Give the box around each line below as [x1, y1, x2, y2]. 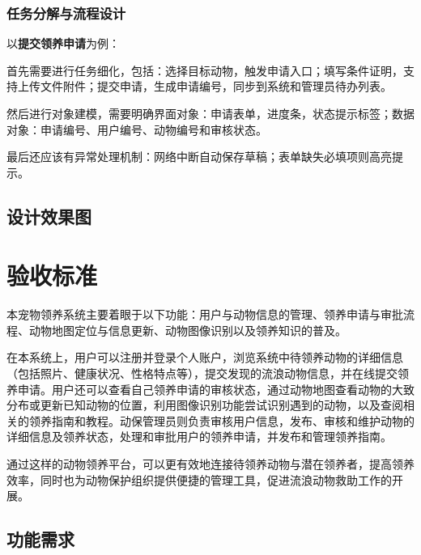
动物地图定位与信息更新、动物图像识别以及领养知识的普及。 [28, 321, 347, 338]
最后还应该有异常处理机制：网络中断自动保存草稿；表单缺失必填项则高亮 [6, 148, 392, 165]
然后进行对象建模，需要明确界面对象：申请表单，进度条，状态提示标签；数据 [6, 105, 415, 121]
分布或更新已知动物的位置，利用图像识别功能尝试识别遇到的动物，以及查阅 [6, 396, 403, 413]
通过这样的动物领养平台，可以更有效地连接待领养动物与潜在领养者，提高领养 [6, 455, 415, 472]
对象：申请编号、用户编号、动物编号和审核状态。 [6, 121, 267, 138]
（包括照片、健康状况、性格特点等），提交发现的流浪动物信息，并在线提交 [6, 365, 398, 382]
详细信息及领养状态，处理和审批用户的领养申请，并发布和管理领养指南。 [6, 428, 392, 445]
